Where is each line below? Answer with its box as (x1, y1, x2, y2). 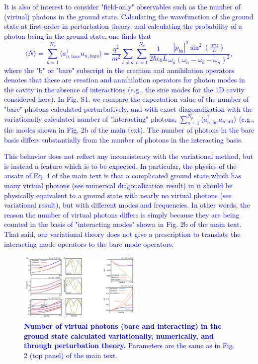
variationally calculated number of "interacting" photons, (4, 113, 177, 124)
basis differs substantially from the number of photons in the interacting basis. (4, 134, 243, 145)
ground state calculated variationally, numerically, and (24, 330, 214, 341)
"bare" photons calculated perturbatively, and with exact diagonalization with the (4, 104, 253, 114)
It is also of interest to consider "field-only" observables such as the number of (4, 1, 241, 11)
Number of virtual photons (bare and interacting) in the (24, 321, 222, 331)
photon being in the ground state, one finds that (4, 30, 152, 41)
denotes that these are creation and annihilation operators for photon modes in (4, 74, 245, 85)
